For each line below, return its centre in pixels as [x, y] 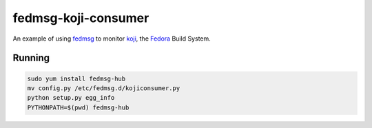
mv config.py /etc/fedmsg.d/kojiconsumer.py [104, 88]
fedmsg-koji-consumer [81, 18]
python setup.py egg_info [71, 98]
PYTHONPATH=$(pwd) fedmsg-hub [78, 107]
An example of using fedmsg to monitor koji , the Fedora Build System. [112, 39]
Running [31, 58]
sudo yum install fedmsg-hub [76, 78]
